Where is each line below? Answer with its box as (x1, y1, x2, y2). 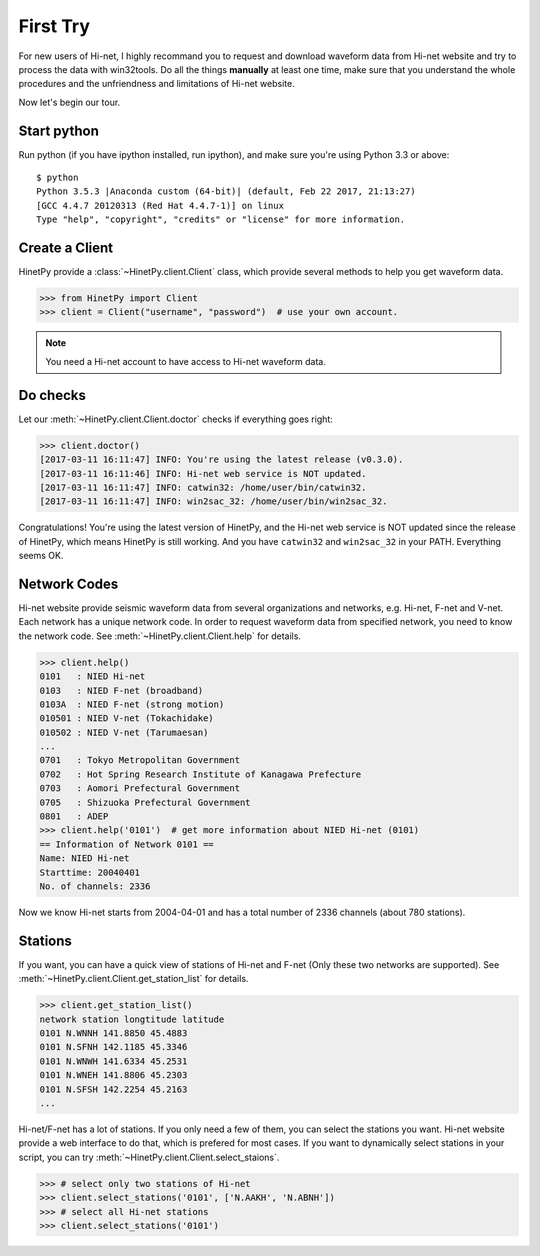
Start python (18, 122, 99, 139)
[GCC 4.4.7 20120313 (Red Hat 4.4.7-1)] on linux (36, 200, 285, 211)
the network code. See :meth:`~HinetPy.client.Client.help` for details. (18, 630, 302, 642)
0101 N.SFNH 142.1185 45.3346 (39, 1041, 188, 1053)
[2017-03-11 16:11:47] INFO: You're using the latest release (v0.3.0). (39, 454, 404, 465)
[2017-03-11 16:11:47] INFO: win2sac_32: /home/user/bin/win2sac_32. (39, 496, 388, 507)
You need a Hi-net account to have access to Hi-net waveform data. (45, 355, 327, 367)
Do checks (18, 386, 87, 404)
